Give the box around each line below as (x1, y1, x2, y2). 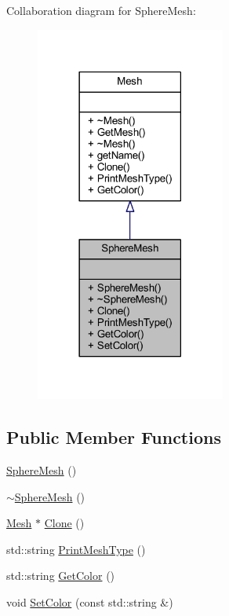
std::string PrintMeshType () (6, 541, 146, 557)
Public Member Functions (6, 425, 221, 449)
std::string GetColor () (6, 567, 115, 584)
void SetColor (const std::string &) (6, 594, 173, 610)
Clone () (44, 515, 85, 531)
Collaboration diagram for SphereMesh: (6, 2, 196, 18)
